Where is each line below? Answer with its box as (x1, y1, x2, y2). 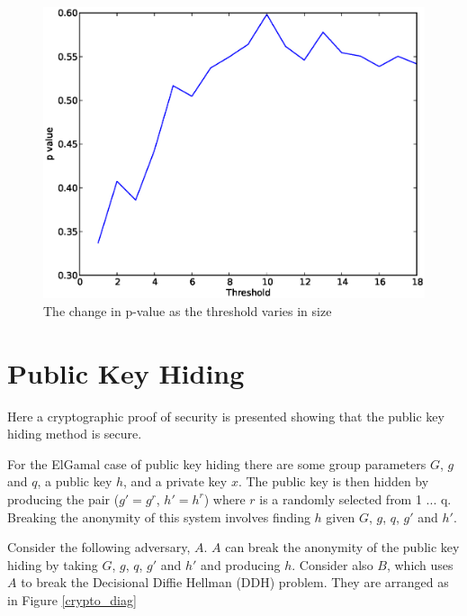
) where (203, 489, 246, 508)
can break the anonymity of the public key (225, 538, 460, 557)
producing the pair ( (7, 489, 120, 508)
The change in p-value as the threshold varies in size (43, 301, 332, 320)
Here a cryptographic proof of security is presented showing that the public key (7, 406, 445, 425)
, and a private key (123, 472, 228, 491)
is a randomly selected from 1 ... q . (259, 489, 452, 508)
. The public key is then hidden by (238, 472, 429, 491)
